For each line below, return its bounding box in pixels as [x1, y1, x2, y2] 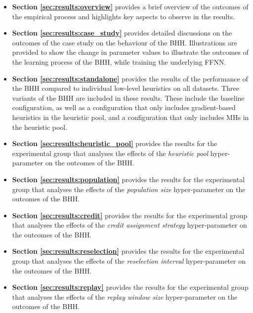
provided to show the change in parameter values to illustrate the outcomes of [12, 47, 249, 57]
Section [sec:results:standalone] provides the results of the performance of [12, 73, 248, 83]
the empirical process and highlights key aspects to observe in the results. [12, 11, 235, 21]
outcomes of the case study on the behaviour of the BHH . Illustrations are [12, 37, 237, 47]
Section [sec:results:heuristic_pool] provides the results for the [12, 138, 217, 149]
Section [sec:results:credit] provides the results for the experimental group [12, 210, 248, 220]
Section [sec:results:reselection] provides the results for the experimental [12, 246, 245, 256]
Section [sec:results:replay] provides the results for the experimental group [12, 282, 249, 292]
